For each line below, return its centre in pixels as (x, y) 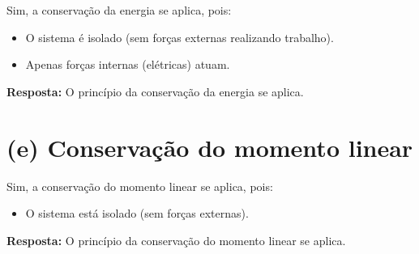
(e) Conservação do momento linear (210, 147)
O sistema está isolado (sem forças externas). (137, 213)
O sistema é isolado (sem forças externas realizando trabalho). (180, 37)
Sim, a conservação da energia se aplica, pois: (119, 10)
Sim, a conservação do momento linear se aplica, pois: (140, 186)
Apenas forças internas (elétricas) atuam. (128, 64)
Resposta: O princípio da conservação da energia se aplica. (155, 91)
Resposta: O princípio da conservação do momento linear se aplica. (176, 240)
